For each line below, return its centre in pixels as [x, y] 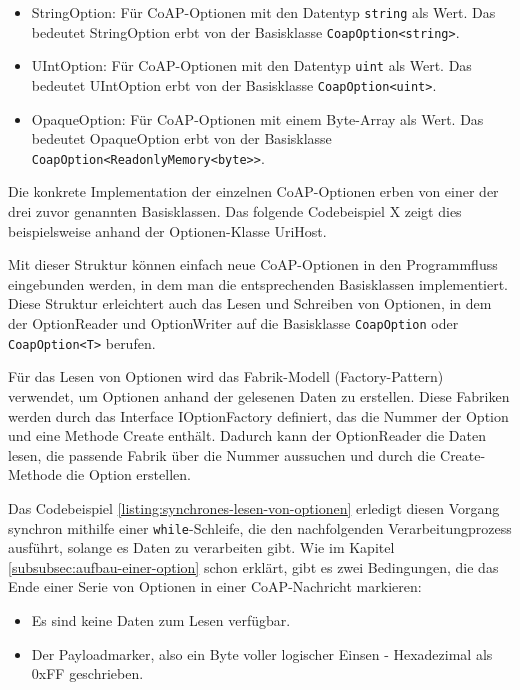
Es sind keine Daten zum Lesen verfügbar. [161, 619]
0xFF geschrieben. [87, 673]
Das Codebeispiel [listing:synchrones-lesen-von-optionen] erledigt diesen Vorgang [254, 507]
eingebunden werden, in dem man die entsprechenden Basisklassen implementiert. [258, 283]
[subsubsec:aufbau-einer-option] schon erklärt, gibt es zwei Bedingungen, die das [253, 566]
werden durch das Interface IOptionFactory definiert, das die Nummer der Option [258, 415]
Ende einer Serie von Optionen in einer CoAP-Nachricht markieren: [215, 586]
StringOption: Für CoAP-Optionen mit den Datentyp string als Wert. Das [263, 12]
